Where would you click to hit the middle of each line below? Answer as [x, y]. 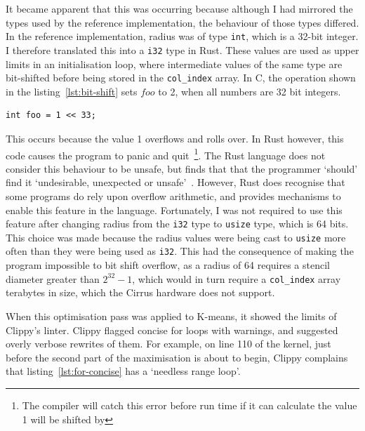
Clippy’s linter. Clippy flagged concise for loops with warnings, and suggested [172, 330]
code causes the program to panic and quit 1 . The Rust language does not [166, 154]
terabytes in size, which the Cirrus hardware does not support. [140, 292]
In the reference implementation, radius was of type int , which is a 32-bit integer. [182, 36]
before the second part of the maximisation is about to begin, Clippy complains [177, 357]
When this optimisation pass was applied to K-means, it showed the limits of [171, 316]
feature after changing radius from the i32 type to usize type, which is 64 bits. [177, 224]
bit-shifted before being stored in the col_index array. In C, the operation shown [181, 78]
